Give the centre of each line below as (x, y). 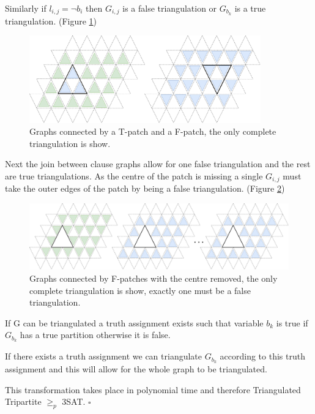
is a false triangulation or (170, 8)
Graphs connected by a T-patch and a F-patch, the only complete (153, 131)
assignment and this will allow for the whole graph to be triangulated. (136, 369)
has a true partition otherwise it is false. (95, 335)
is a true (250, 8)
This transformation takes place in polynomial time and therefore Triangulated (153, 389)
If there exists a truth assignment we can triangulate (104, 356)
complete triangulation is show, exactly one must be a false (140, 290)
